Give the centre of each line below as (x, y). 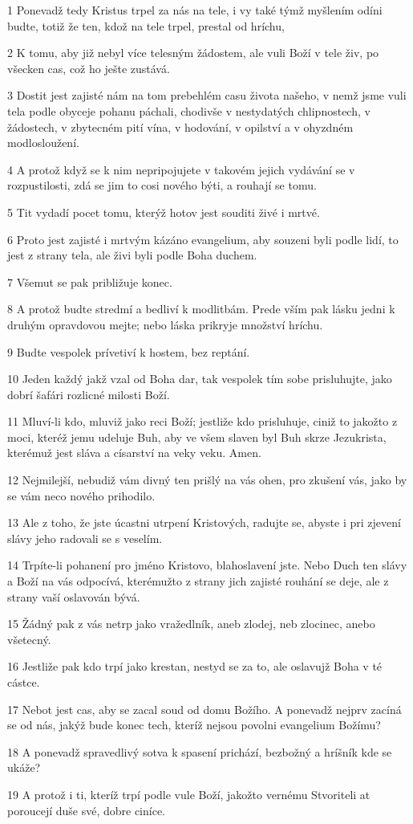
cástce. (24, 682)
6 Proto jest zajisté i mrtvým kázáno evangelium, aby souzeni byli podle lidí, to (203, 239)
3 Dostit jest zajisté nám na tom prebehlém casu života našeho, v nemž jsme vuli (207, 95)
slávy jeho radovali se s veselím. (85, 538)
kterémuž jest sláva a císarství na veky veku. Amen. (134, 453)
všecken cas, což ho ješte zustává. (89, 68)
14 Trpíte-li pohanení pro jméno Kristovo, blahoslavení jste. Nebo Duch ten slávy (207, 565)
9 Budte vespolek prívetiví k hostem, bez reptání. (129, 351)
